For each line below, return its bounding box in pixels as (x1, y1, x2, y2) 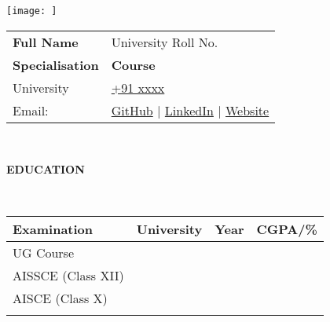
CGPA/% (256, 220, 317, 239)
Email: (13, 101, 49, 119)
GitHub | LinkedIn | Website (111, 101, 269, 119)
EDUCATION (6, 161, 85, 177)
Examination (13, 220, 93, 239)
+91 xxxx (111, 78, 165, 97)
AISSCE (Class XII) (13, 266, 124, 285)
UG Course (13, 243, 75, 262)
